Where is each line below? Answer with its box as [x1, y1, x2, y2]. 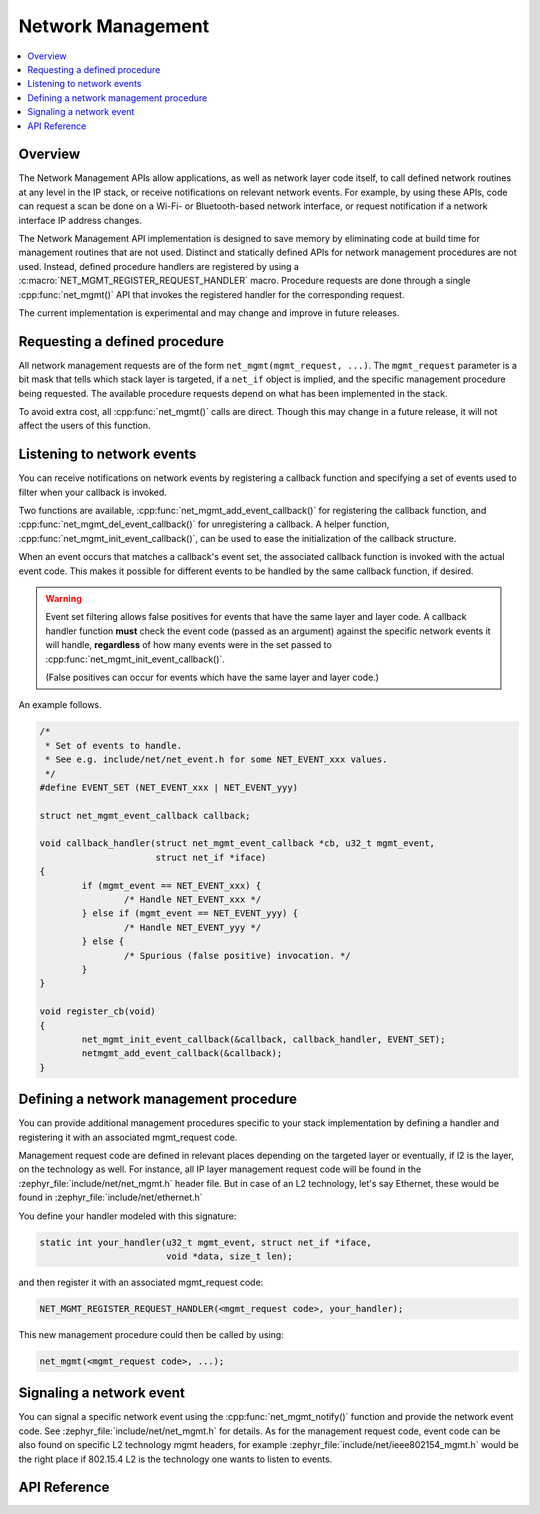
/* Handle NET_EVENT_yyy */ [123, 921, 262, 933]
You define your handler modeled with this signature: [18, 1210, 237, 1222]
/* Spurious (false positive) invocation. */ [123, 950, 351, 961]
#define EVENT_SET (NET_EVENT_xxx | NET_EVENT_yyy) [39, 781, 299, 793]
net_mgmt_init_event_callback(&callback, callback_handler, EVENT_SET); [81, 1033, 446, 1045]
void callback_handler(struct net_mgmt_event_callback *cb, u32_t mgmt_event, [39, 838, 435, 849]
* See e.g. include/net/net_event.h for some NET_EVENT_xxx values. [45, 754, 388, 765]
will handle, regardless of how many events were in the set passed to [45, 639, 332, 651]
